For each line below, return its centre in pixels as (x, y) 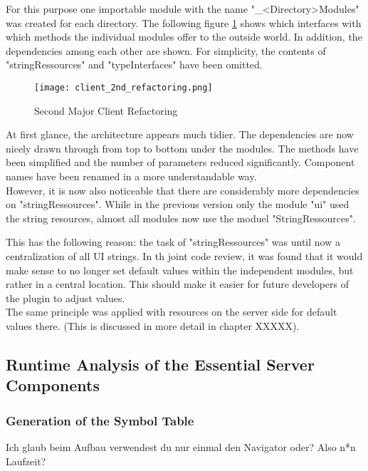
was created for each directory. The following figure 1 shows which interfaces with (184, 22)
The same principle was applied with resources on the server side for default (172, 312)
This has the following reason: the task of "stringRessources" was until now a (173, 242)
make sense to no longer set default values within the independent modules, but (180, 270)
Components (53, 385)
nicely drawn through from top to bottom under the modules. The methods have (182, 148)
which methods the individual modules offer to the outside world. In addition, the (184, 37)
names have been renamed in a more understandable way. (131, 176)
